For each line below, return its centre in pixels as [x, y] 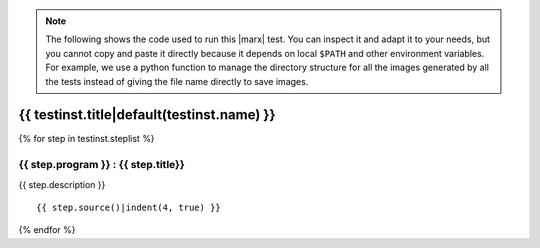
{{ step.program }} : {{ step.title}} [101, 165]
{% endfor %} [47, 230]
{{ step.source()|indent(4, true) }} [129, 207]
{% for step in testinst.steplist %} [86, 139]
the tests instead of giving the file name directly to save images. [177, 81]
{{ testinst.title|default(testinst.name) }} [147, 115]
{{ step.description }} [62, 184]
